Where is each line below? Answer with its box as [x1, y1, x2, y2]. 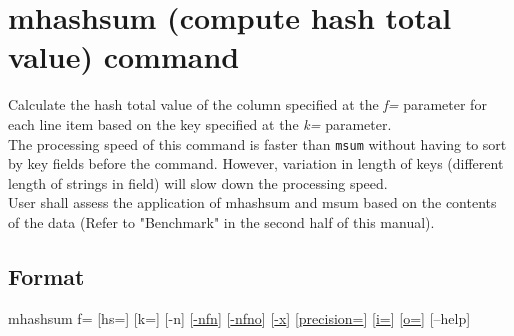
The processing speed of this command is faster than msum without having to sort [8, 133, 507, 154]
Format [8, 260, 85, 291]
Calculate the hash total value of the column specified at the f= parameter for [8, 94, 487, 115]
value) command [8, 36, 240, 77]
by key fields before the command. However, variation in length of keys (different [8, 153, 504, 174]
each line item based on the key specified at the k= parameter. [8, 113, 392, 134]
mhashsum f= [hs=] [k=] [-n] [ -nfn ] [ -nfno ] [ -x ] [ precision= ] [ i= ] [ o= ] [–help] [8, 307, 471, 328]
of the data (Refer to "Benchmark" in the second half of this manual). [8, 211, 435, 232]
